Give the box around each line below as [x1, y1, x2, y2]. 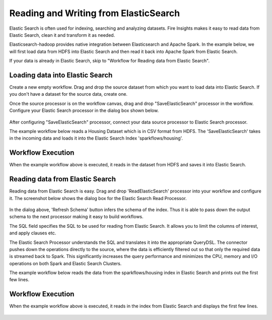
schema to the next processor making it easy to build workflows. [9, 214, 144, 220]
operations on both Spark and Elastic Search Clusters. [9, 260, 122, 267]
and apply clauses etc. [9, 230, 56, 236]
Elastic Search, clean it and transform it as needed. [9, 32, 115, 38]
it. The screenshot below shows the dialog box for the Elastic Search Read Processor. [9, 195, 187, 201]
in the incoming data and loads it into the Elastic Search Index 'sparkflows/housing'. [9, 135, 183, 141]
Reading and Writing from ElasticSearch [9, 8, 180, 19]
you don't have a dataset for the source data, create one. [9, 91, 128, 97]
